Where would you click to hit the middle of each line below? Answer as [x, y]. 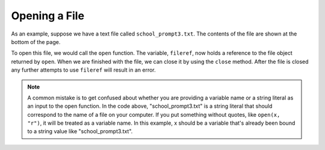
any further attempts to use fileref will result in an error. [83, 70]
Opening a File [48, 16]
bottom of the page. [36, 42]
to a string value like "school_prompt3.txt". [80, 131]
